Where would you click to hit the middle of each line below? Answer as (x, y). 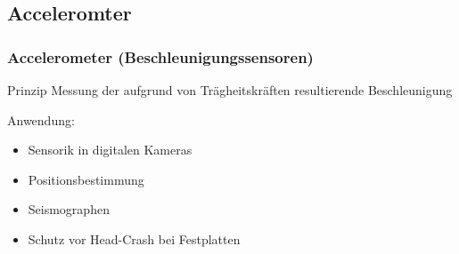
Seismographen (69, 209)
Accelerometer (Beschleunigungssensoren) (160, 56)
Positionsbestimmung (86, 179)
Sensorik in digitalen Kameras (110, 150)
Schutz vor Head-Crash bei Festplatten (134, 238)
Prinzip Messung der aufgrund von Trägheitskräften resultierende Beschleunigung (230, 90)
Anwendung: (41, 119)
